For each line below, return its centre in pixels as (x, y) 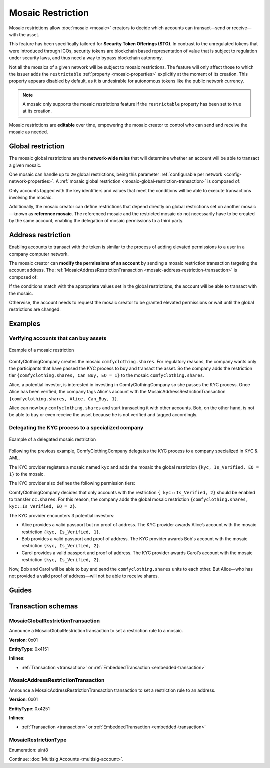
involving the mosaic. (31, 198)
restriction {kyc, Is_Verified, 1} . (61, 532)
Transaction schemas (44, 606)
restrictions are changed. (35, 309)
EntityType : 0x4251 (29, 709)
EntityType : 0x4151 (29, 649)
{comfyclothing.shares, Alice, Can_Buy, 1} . (64, 399)
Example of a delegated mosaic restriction (53, 439)
